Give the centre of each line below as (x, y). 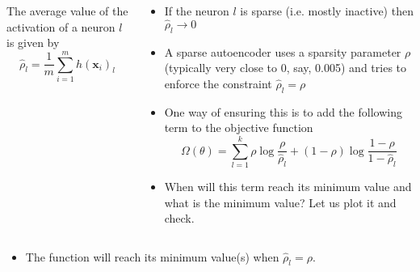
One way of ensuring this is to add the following (283, 111)
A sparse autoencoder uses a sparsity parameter (283, 51)
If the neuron (197, 11)
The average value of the (67, 11)
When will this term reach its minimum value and (288, 186)
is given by (33, 42)
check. (179, 218)
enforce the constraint (218, 83)
